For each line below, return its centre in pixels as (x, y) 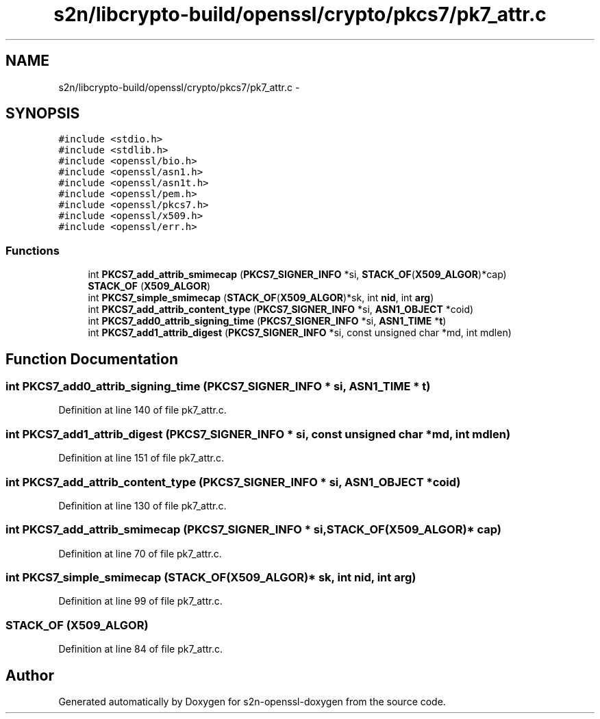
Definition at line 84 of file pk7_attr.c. (141, 649)
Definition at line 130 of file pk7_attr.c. (142, 505)
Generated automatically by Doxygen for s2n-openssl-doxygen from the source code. (252, 702)
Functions (33, 250)
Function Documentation (92, 359)
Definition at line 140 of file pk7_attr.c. (142, 410)
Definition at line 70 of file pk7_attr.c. (140, 553)
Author (30, 675)
